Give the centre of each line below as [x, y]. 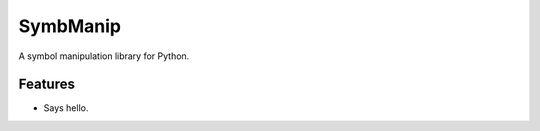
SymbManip [70, 26]
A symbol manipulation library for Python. [104, 56]
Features [46, 84]
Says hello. [66, 108]
